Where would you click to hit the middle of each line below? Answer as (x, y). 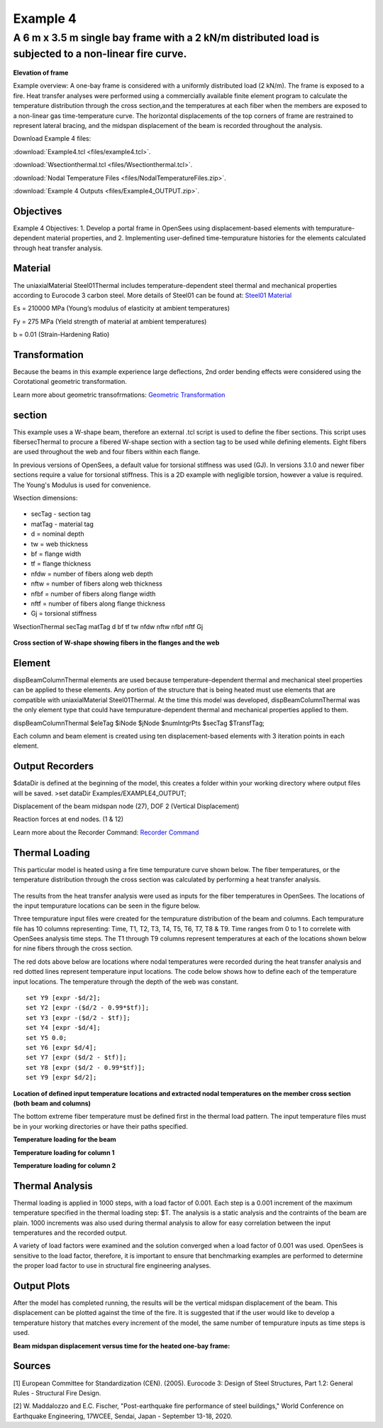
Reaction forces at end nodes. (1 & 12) (68, 819)
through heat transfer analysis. (58, 248)
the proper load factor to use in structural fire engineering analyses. (112, 1266)
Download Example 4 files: (52, 139)
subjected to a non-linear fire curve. (100, 54)
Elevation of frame (41, 73)
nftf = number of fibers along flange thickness (98, 603)
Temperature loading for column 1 (64, 1152)
